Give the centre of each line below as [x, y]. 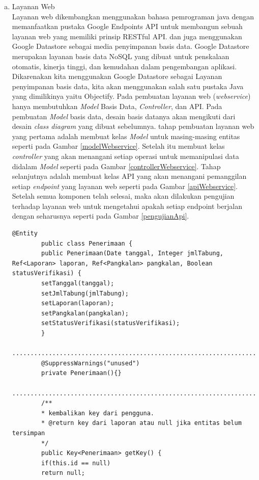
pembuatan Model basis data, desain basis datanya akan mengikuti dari [124, 116]
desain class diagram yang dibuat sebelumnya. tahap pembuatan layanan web [133, 126]
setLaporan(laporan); [78, 303]
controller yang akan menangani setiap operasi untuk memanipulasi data [125, 156]
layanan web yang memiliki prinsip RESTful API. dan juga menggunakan [127, 36]
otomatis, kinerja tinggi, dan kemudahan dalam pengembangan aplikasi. [124, 66]
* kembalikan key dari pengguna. [98, 413]
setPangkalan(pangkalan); [85, 313]
